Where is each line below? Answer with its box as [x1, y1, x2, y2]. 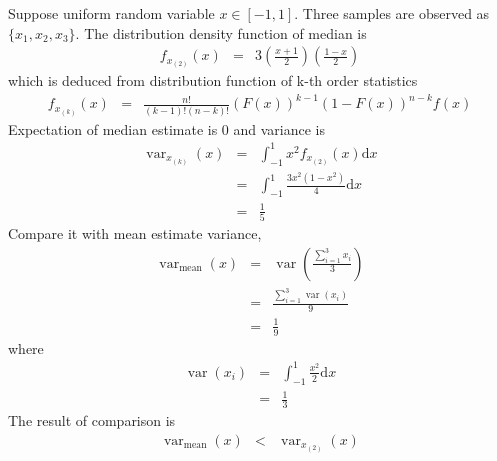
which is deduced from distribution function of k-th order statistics [8, 70, 418, 91]
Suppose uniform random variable [8, 3, 215, 23]
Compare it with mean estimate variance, [8, 223, 262, 243]
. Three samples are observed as [294, 3, 490, 23]
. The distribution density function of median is [75, 22, 367, 43]
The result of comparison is [8, 409, 176, 430]
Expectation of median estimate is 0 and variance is [8, 118, 326, 139]
